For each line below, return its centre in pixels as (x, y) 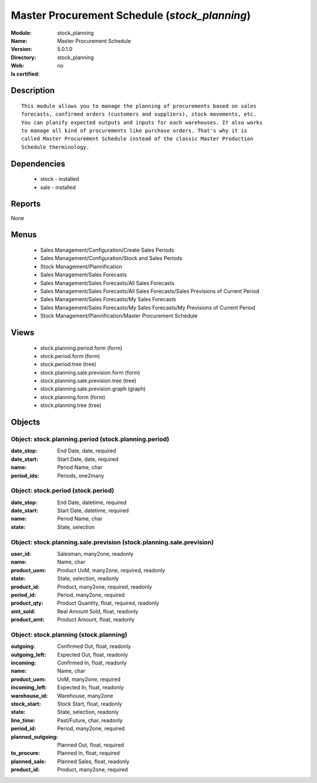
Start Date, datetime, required (93, 511)
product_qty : (27, 603)
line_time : (23, 720)
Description (33, 91)
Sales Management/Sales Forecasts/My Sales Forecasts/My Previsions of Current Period (148, 308)
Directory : (23, 57)
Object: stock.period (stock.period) (63, 491)
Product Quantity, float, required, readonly (108, 603)
